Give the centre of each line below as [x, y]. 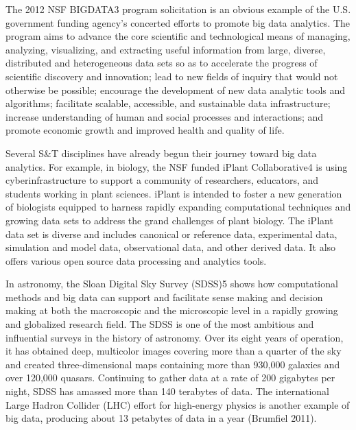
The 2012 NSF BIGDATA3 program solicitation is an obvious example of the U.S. [178, 9]
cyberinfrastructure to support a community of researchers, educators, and [162, 180]
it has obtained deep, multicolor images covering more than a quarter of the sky [174, 351]
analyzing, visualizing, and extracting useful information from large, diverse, [166, 49]
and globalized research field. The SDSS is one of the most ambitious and [160, 324]
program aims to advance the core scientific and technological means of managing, [178, 36]
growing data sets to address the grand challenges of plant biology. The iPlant [169, 220]
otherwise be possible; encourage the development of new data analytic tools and [176, 89]
